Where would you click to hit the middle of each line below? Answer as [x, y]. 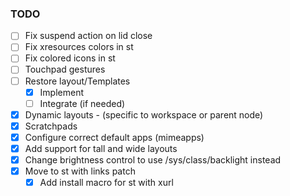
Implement [62, 92]
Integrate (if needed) [82, 103]
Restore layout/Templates [77, 81]
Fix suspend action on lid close [88, 36]
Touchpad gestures [65, 69]
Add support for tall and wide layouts [101, 148]
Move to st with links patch [80, 171]
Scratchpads [51, 126]
